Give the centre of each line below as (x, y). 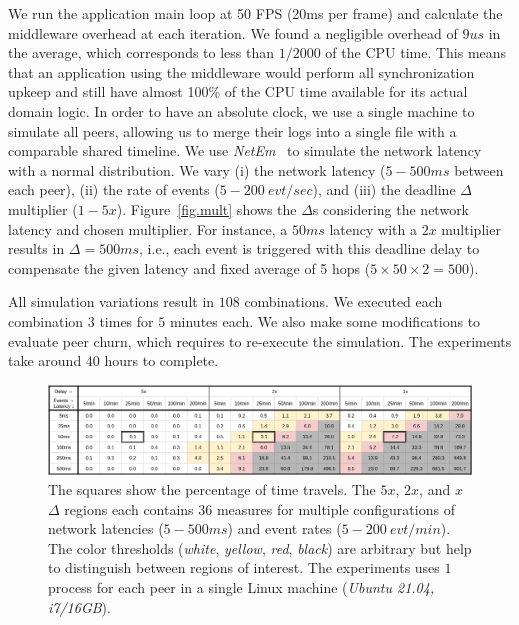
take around (45, 360)
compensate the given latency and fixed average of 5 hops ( (189, 267)
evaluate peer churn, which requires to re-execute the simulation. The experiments (260, 340)
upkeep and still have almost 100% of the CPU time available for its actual (238, 91)
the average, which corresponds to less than (141, 52)
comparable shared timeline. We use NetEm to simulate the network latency (245, 150)
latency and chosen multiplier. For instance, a (148, 228)
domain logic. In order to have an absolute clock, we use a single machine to (241, 110)
